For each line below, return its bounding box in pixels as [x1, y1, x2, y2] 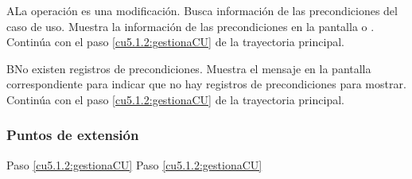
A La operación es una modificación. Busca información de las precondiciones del [6, 2, 398, 18]
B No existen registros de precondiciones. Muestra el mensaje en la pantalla [6, 60, 371, 76]
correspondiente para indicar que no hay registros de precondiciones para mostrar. [6, 76, 406, 92]
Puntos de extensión [6, 125, 139, 145]
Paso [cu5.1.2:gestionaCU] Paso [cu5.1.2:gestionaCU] [6, 156, 262, 173]
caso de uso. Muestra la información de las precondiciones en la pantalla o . [6, 18, 375, 34]
